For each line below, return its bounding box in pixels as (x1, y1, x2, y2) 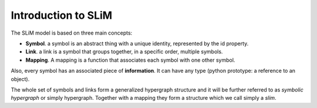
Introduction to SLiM (11, 9, 113, 22)
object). (11, 75, 30, 82)
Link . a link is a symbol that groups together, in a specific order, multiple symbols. (25, 48, 223, 55)
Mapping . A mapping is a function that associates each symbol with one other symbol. (25, 56, 235, 63)
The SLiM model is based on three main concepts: (11, 29, 133, 36)
